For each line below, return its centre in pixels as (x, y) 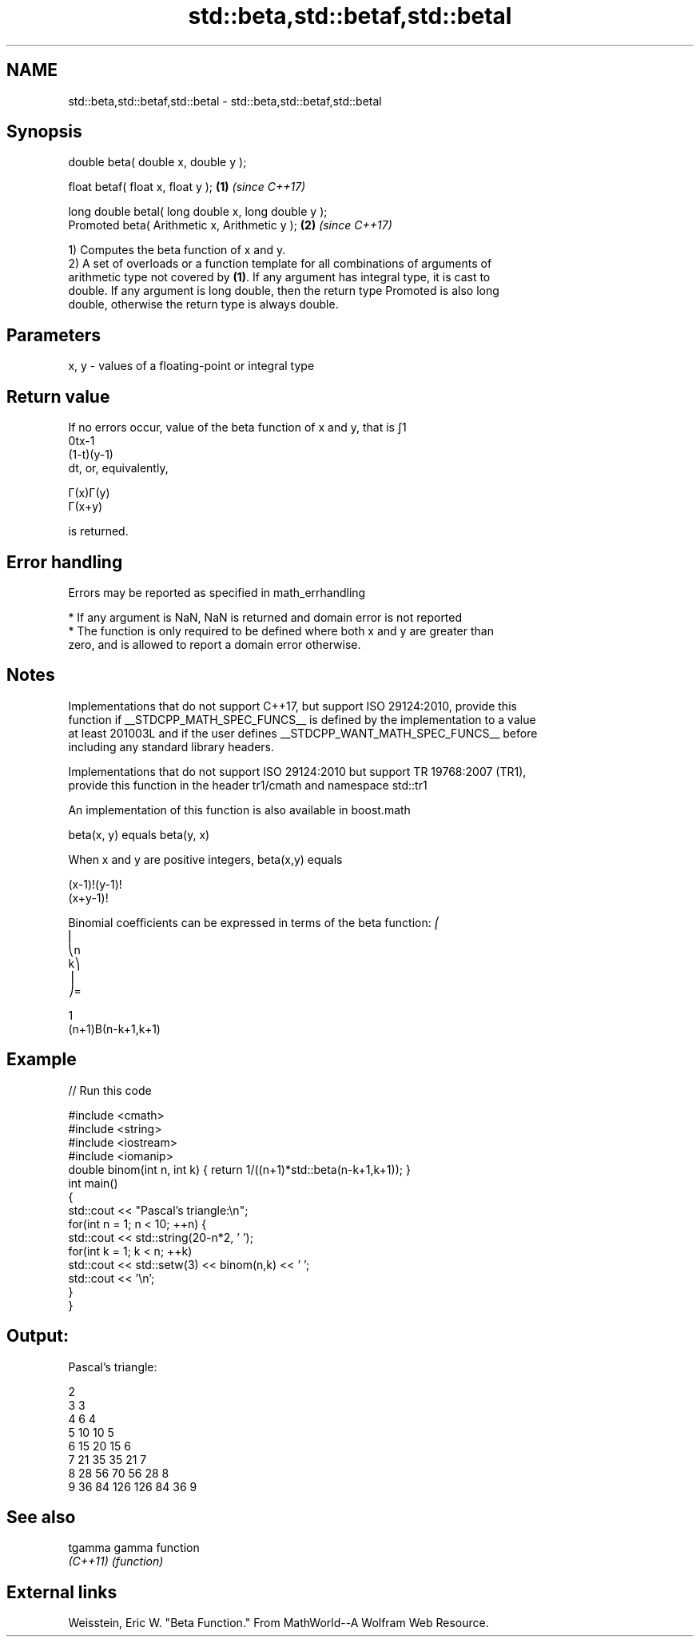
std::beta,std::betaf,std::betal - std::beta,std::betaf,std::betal (225, 101)
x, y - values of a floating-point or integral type (191, 366)
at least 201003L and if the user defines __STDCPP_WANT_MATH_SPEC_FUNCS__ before (303, 733)
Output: (38, 1336)
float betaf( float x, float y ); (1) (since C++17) (187, 187)
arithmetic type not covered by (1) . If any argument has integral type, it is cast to (279, 277)
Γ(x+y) (86, 507)
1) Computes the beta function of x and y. (177, 250)
